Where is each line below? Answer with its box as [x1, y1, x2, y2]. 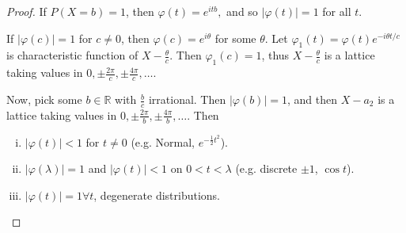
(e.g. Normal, [131, 133, 195, 150]
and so [226, 3, 258, 19]
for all [322, 3, 351, 19]
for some [214, 29, 256, 46]
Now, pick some [6, 91, 82, 108]
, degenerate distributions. [93, 186, 221, 203]
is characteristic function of [6, 47, 138, 63]
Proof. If [6, 3, 47, 19]
